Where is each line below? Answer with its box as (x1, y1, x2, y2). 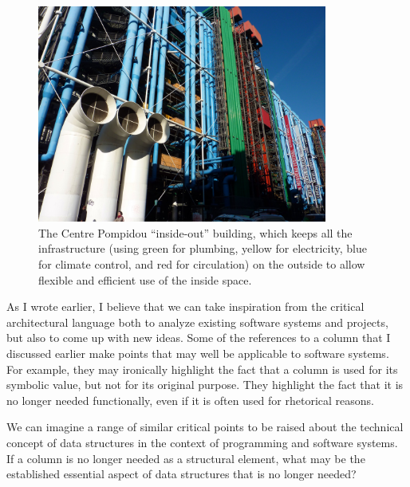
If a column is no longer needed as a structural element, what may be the (6, 450, 365, 466)
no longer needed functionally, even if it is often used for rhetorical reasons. (6, 391, 374, 408)
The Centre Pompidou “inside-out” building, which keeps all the (38, 224, 353, 241)
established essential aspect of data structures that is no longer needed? (6, 465, 357, 482)
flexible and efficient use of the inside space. (38, 271, 252, 288)
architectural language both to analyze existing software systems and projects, (6, 313, 388, 330)
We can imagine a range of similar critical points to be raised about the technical (6, 418, 404, 435)
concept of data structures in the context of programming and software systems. (6, 434, 398, 450)
